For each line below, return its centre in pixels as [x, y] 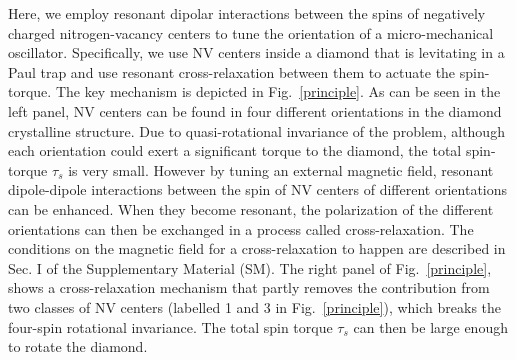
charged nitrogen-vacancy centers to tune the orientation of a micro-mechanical [251, 32]
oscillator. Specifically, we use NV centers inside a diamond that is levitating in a [256, 52]
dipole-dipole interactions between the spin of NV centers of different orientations [258, 189]
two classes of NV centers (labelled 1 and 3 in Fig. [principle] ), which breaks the [255, 306]
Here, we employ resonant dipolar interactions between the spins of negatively [247, 13]
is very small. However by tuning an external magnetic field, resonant [281, 169]
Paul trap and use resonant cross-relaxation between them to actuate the [232, 71]
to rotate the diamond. [78, 346]
